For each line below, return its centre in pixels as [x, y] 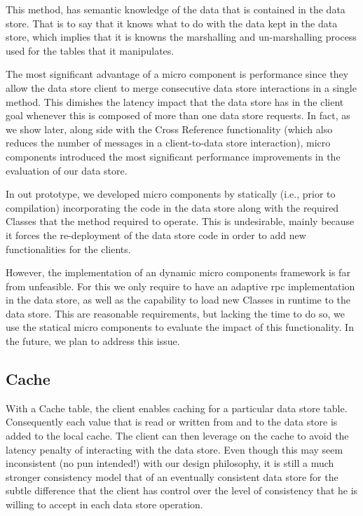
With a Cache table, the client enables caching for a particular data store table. [177, 408]
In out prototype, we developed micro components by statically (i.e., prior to [171, 194]
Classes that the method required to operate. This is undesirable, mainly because [180, 221]
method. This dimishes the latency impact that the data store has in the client [175, 101]
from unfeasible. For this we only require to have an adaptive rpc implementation [180, 286]
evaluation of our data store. [67, 170]
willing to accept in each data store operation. [104, 504]
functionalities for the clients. [68, 249]
